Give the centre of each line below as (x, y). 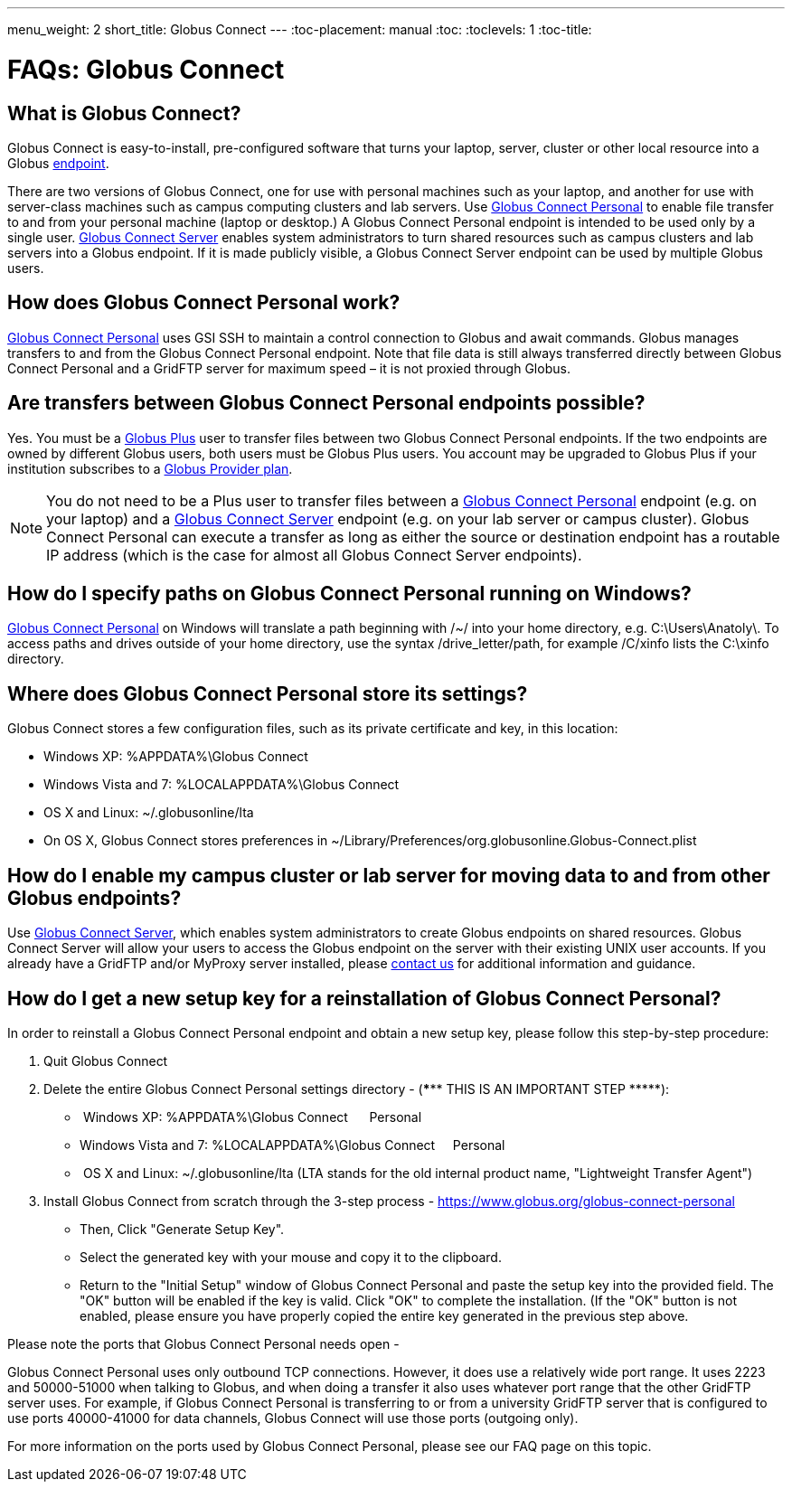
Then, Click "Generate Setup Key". (182, 1229)
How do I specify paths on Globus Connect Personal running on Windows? (349, 594)
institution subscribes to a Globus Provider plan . (150, 468)
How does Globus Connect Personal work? (204, 303)
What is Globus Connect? (124, 113)
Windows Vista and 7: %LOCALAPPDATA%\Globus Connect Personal (292, 1145)
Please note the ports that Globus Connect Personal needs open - (203, 1343)
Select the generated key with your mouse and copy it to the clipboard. (291, 1257)
